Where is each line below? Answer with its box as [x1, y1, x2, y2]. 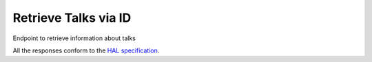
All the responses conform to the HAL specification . [12, 46, 160, 55]
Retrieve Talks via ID [12, 10, 132, 25]
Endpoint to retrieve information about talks [12, 34, 136, 42]
